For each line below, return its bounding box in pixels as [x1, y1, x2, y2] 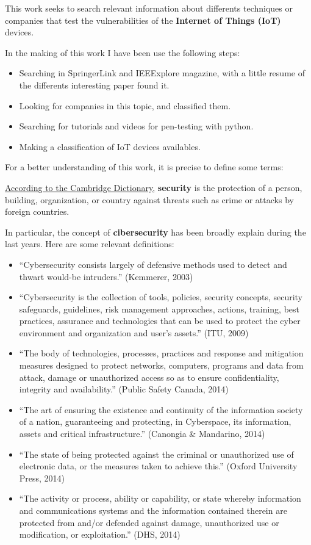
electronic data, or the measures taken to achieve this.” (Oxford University [19, 460, 298, 472]
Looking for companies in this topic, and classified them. [19, 99, 231, 112]
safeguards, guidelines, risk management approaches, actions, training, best [19, 302, 300, 315]
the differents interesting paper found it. [19, 78, 170, 91]
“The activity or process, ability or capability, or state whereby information [19, 492, 301, 505]
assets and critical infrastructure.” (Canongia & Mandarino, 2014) [19, 427, 265, 440]
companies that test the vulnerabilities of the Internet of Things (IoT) [5, 13, 281, 26]
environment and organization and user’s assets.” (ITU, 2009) [19, 326, 249, 339]
